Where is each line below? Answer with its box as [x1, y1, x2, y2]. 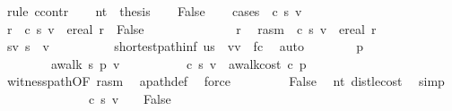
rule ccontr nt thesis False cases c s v [6, 2, 302, 20]
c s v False [88, 89, 171, 107]
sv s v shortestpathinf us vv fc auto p [6, 37, 364, 55]
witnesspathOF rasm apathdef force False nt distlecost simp [6, 72, 445, 90]
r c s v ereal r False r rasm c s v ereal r [6, 19, 377, 38]
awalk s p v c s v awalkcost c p [50, 54, 307, 73]
